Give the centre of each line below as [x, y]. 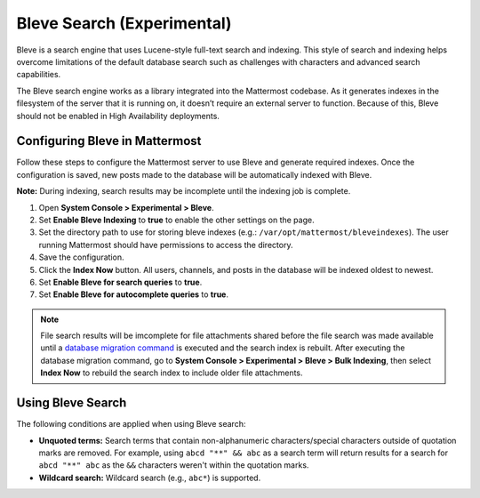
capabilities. [39, 75]
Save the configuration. [81, 257]
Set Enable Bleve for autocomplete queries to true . [134, 294]
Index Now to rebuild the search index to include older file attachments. [172, 373]
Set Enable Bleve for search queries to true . [120, 282]
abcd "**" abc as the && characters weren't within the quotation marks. [174, 465]
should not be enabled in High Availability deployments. [118, 116]
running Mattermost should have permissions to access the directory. [166, 245]
